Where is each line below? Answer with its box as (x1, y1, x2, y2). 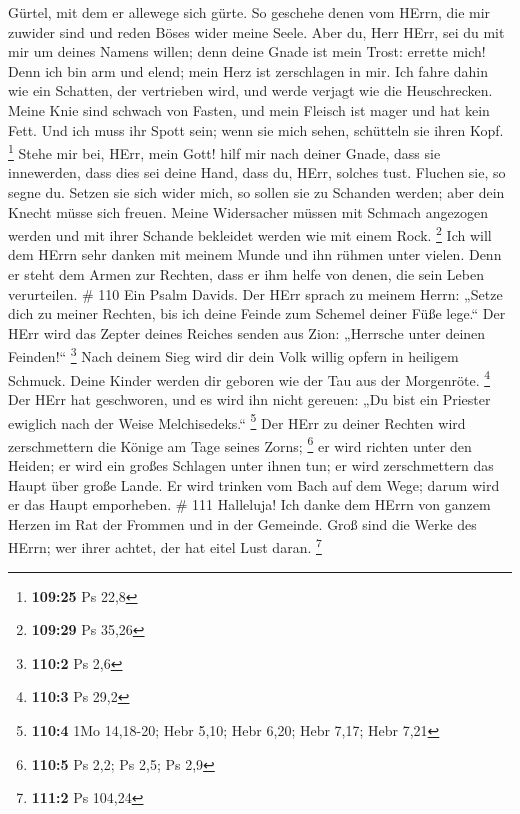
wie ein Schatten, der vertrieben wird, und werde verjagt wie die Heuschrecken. (8, 80, 493, 101)
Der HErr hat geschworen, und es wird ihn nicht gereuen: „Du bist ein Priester (8, 388, 491, 409)
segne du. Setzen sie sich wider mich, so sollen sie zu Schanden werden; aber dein (8, 182, 505, 202)
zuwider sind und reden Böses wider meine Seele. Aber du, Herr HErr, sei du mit (8, 21, 505, 42)
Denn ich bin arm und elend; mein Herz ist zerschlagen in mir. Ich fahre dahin (8, 60, 489, 81)
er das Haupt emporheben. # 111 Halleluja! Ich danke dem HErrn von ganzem (8, 494, 491, 515)
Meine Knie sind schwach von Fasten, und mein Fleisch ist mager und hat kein (8, 99, 490, 120)
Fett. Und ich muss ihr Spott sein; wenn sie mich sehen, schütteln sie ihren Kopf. (8, 119, 504, 140)
